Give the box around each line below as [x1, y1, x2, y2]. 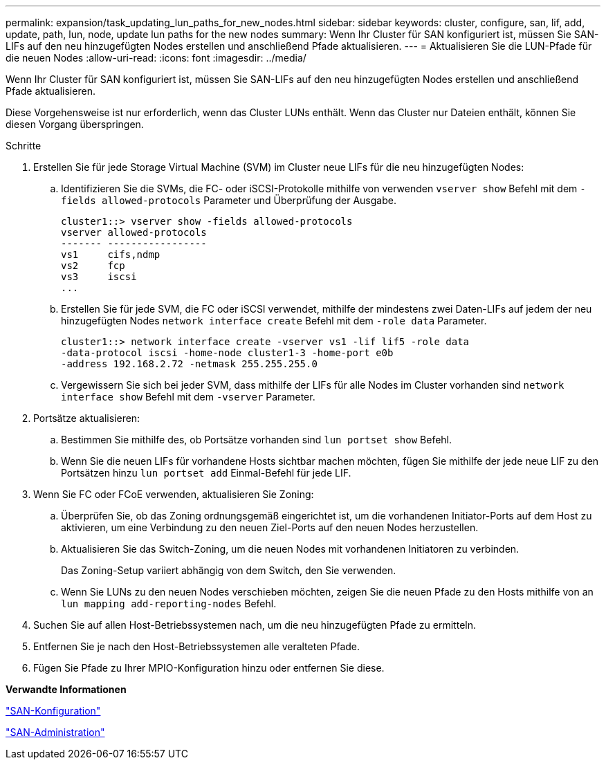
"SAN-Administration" [6, 726, 105, 738]
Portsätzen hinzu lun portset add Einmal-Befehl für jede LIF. [61, 467, 351, 479]
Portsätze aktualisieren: [33, 412, 140, 424]
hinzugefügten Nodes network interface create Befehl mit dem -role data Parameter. [61, 315, 487, 326]
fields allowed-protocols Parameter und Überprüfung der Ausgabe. [61, 194, 396, 206]
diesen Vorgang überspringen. [6, 118, 144, 130]
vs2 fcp [61, 260, 125, 271]
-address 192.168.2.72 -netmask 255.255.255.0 [61, 358, 318, 369]
